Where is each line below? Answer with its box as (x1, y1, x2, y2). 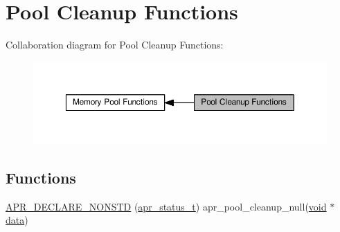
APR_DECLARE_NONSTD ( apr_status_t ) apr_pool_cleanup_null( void (6, 199, 327, 213)
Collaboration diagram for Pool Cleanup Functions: (6, 37, 224, 52)
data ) (6, 213, 28, 227)
